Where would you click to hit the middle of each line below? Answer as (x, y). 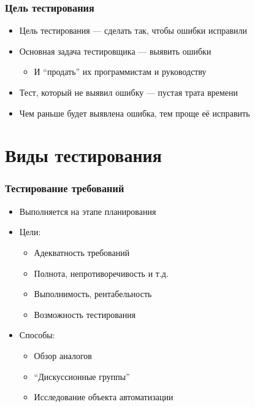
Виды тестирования (83, 155)
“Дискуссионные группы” (82, 376)
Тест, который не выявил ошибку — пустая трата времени (129, 92)
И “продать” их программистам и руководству (120, 72)
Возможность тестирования (85, 314)
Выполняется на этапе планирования (88, 211)
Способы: (37, 335)
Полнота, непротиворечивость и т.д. (101, 273)
